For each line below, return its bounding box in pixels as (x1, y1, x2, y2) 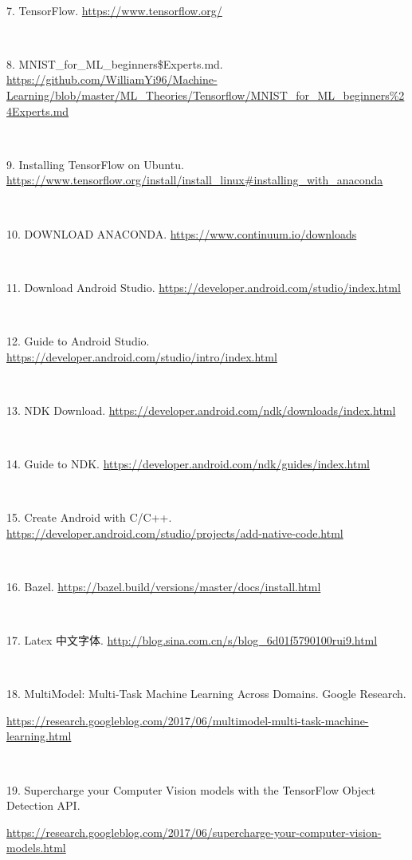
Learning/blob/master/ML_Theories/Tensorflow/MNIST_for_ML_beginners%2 (6, 86, 405, 103)
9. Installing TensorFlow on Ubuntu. (6, 156, 184, 172)
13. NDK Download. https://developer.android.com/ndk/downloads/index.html (6, 401, 396, 418)
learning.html (6, 728, 72, 744)
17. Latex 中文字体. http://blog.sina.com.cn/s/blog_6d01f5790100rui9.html (6, 632, 378, 649)
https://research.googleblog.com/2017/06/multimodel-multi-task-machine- (6, 712, 369, 728)
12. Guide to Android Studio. (6, 332, 150, 349)
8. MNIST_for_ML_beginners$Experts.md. (6, 55, 223, 72)
